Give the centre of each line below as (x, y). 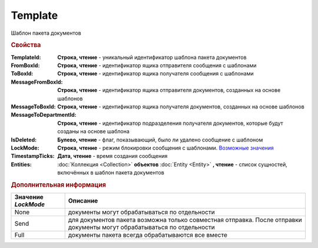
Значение (29, 197)
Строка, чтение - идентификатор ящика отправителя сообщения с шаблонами (157, 65)
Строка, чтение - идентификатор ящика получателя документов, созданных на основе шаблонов (181, 107)
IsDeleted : (24, 140)
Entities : (21, 164)
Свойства (26, 45)
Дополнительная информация (58, 184)
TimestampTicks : (33, 156)
